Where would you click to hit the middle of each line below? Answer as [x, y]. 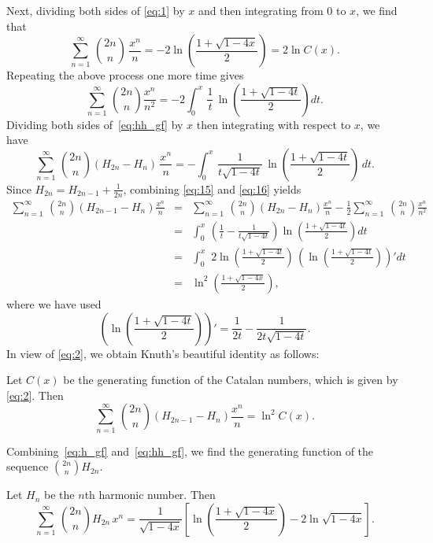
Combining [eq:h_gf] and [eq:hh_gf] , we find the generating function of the [190, 451]
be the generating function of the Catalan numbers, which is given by [231, 380]
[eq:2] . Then [35, 395]
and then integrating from [261, 10]
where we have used [54, 303]
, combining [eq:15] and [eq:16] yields [212, 188]
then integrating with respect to [274, 124]
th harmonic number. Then [150, 495]
